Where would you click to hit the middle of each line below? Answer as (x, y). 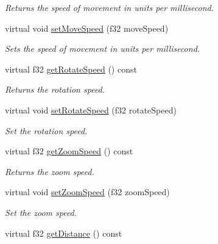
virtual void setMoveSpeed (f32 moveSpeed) (87, 28)
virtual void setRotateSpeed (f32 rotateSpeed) (91, 109)
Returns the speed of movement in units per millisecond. (110, 7)
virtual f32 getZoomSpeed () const (69, 151)
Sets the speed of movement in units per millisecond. (103, 48)
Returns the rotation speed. (55, 89)
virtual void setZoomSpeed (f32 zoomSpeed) (87, 192)
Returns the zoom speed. (50, 171)
